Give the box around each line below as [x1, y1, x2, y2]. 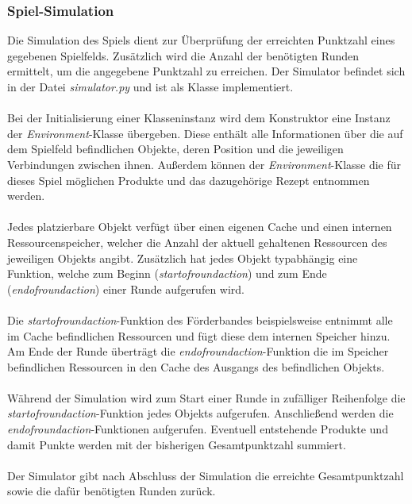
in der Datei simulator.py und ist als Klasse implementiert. [7, 79, 294, 94]
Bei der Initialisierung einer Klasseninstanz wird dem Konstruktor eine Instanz [7, 110, 391, 126]
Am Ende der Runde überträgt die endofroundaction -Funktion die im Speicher [7, 343, 389, 360]
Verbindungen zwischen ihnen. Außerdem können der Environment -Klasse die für [7, 156, 402, 172]
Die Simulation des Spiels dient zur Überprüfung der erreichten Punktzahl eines [7, 32, 395, 48]
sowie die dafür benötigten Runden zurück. [7, 483, 216, 499]
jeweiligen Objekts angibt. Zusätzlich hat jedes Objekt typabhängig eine [7, 249, 358, 266]
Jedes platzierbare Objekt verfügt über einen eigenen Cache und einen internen [7, 218, 392, 235]
